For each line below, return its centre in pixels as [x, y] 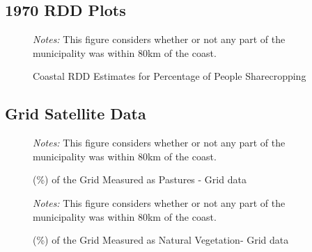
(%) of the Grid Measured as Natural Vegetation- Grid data [161, 240]
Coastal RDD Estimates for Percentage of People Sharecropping [170, 76]
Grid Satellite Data [76, 114]
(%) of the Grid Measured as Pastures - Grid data [140, 179]
